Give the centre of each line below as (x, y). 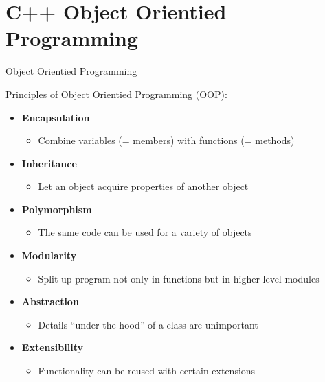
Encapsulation (56, 117)
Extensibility (52, 347)
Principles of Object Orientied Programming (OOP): (116, 94)
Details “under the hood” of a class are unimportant (148, 324)
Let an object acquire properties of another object (143, 186)
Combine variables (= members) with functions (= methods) (166, 140)
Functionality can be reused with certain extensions (147, 371)
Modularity (49, 255)
